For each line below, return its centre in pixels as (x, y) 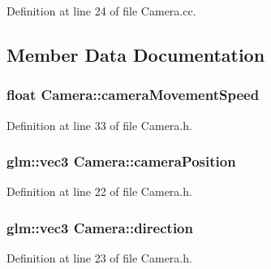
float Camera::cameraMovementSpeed (133, 95)
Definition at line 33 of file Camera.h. (99, 125)
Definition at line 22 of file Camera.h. (99, 191)
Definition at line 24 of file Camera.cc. (101, 11)
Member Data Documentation (136, 54)
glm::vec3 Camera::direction (100, 227)
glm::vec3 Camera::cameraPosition (121, 161)
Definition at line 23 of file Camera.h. (99, 258)
